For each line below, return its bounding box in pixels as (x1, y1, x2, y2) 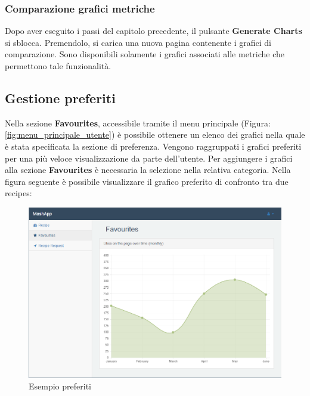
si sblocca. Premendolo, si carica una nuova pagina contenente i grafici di (5, 36, 271, 48)
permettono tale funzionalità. (5, 60, 111, 72)
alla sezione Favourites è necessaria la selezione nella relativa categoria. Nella (5, 163, 291, 176)
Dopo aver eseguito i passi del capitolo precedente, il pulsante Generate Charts (5, 24, 302, 37)
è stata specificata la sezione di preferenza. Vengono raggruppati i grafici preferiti (5, 140, 302, 152)
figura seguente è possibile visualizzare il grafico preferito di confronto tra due (5, 175, 289, 187)
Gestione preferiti (5, 88, 116, 107)
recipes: (5, 187, 32, 199)
